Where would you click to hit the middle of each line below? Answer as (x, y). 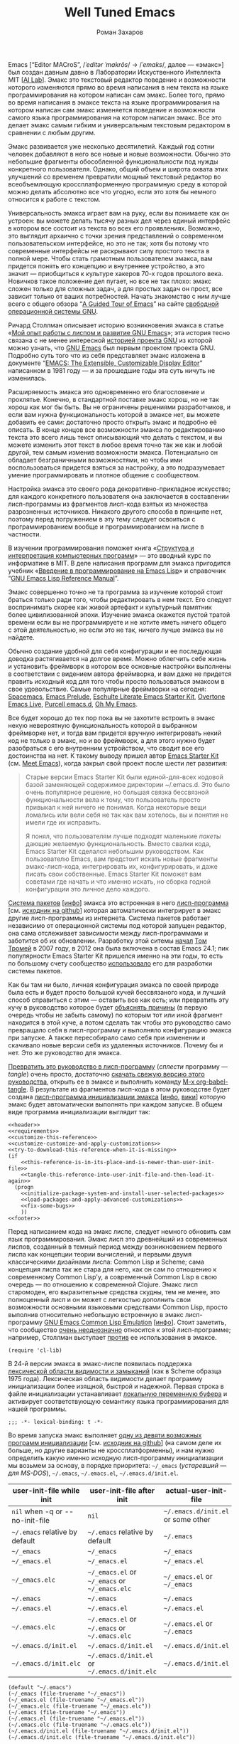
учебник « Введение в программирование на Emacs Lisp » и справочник (117, 571)
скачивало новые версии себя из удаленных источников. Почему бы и (116, 1045)
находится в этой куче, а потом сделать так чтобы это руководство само (119, 1022)
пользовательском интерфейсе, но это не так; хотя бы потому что (109, 243)
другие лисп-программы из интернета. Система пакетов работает (109, 918)
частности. (25, 534)
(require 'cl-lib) (35, 1350)
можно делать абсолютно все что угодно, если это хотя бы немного (112, 191)
